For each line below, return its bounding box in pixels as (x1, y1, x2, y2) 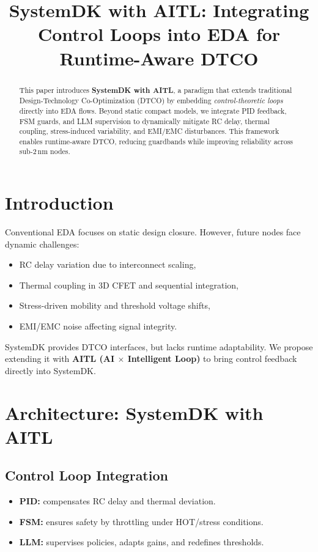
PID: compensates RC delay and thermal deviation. (19, 495, 216, 507)
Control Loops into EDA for (37, 21, 281, 46)
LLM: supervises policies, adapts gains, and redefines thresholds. (19, 535, 264, 548)
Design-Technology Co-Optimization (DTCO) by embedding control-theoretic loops (19, 95, 283, 106)
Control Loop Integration (5, 466, 168, 485)
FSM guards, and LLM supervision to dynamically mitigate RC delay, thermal (19, 116, 270, 126)
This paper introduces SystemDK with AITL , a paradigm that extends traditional (19, 84, 292, 95)
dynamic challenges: (5, 237, 79, 250)
